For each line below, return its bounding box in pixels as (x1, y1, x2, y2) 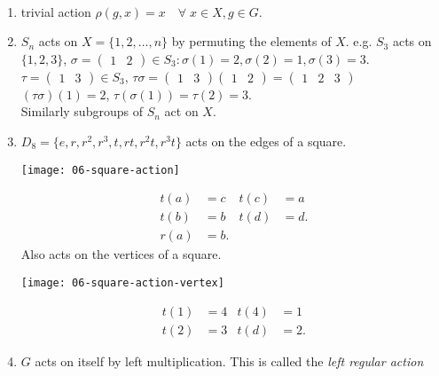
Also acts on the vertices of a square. (20, 245, 222, 263)
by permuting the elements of (171, 32, 332, 51)
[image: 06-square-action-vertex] (20, 276, 224, 289)
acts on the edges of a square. (185, 131, 347, 150)
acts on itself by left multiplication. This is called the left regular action (35, 351, 424, 370)
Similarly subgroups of (20, 102, 143, 121)
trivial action (20, 2, 91, 20)
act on (164, 102, 199, 121)
